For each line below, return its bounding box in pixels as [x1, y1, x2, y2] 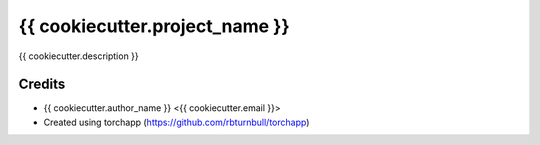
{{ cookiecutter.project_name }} [18, 15, 290, 37]
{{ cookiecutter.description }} [18, 50, 139, 62]
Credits [18, 76, 66, 93]
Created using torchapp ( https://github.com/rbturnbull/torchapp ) [43, 116, 310, 128]
